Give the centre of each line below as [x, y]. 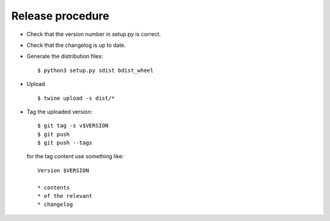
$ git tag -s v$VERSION [73, 126]
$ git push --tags [65, 143]
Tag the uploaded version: [60, 111]
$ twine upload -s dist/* [76, 98]
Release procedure [60, 16]
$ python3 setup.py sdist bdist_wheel [96, 70]
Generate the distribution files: [65, 56]
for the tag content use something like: [75, 156]
